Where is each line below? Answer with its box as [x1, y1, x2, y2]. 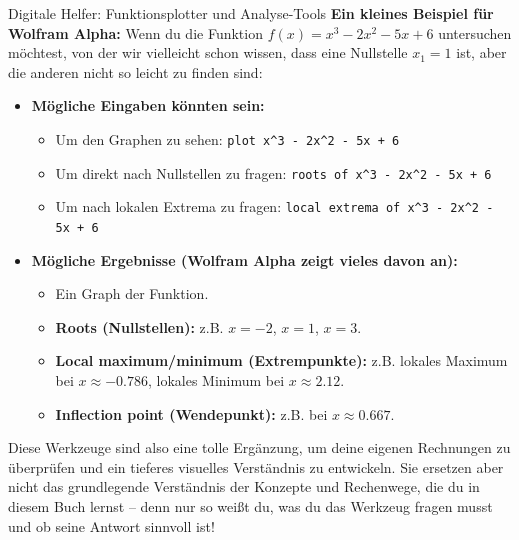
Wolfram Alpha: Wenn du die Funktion [8, 22, 263, 43]
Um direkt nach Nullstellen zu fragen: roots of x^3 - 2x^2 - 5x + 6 [55, 162, 492, 183]
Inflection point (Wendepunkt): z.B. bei [55, 403, 328, 424]
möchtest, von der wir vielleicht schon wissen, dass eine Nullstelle [8, 42, 408, 63]
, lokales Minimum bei [147, 369, 285, 390]
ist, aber [456, 42, 507, 63]
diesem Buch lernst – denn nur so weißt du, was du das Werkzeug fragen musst [8, 495, 493, 516]
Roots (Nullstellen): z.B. [55, 316, 224, 337]
